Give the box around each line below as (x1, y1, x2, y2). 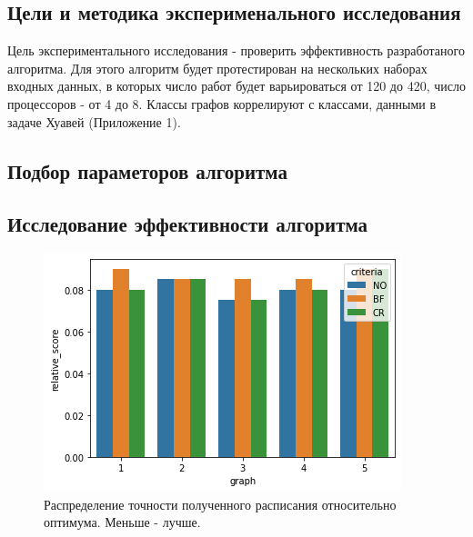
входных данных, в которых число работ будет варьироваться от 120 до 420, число (7, 76, 466, 95)
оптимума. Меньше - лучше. (44, 512, 201, 532)
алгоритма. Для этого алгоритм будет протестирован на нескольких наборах (7, 58, 428, 77)
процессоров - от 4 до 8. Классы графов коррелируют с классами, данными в (7, 94, 437, 113)
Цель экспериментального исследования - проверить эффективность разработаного (7, 41, 465, 60)
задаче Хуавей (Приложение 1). (7, 112, 181, 131)
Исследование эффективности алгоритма (7, 210, 368, 238)
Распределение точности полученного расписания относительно (44, 494, 397, 513)
